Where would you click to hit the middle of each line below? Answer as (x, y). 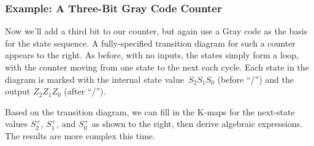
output (18, 91)
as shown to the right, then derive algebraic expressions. (197, 124)
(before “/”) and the (255, 79)
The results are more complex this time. (80, 135)
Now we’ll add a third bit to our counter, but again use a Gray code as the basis (156, 31)
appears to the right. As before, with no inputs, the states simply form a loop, (152, 55)
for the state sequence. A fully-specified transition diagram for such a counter (150, 43)
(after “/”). (85, 91)
